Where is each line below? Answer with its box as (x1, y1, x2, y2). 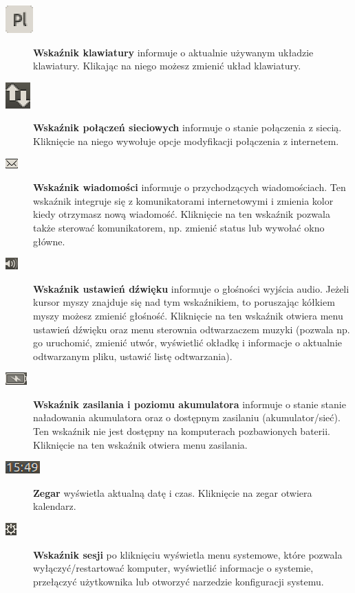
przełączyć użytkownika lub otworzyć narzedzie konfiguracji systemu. (33, 574, 324, 588)
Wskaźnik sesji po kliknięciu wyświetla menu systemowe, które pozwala (33, 547, 343, 561)
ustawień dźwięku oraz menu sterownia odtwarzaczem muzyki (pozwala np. (33, 322, 350, 336)
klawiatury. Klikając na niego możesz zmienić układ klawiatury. (33, 58, 301, 73)
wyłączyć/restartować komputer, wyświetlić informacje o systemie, (33, 561, 314, 575)
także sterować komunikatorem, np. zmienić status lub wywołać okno (33, 220, 325, 234)
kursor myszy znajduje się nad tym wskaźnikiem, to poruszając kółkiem (33, 295, 335, 309)
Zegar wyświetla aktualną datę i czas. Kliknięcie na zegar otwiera (33, 485, 312, 500)
